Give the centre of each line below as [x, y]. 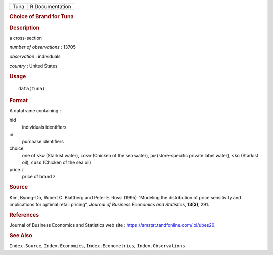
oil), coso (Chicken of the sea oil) [57, 163]
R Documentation [51, 6]
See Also [21, 236]
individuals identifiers [44, 127]
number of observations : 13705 [42, 47]
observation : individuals [35, 56]
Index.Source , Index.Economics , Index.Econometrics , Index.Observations [97, 246]
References [24, 215]
